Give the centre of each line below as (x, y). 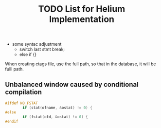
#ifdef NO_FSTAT (21, 103)
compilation (24, 92)
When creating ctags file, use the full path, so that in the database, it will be (80, 64)
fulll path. (15, 69)
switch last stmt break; (42, 49)
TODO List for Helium (82, 9)
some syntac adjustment (37, 44)
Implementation (82, 19)
